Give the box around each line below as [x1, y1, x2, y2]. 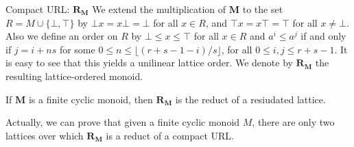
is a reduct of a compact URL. [106, 128, 234, 142]
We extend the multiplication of [92, 2, 226, 16]
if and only [300, 29, 346, 43]
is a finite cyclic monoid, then [28, 92, 153, 106]
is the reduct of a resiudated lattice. [175, 92, 326, 106]
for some [59, 42, 95, 56]
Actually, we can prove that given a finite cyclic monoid [5, 115, 240, 129]
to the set [242, 2, 283, 16]
